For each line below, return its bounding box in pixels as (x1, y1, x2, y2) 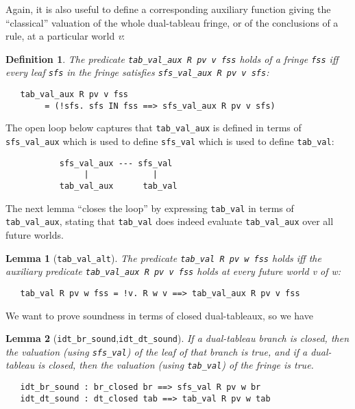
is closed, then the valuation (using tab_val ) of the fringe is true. (38, 358, 314, 372)
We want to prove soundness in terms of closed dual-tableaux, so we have (5, 308, 313, 322)
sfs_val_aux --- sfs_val (59, 158, 173, 168)
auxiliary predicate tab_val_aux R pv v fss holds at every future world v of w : (5, 264, 341, 278)
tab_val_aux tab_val (59, 181, 177, 192)
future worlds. (5, 228, 64, 241)
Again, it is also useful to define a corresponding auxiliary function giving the (5, 2, 331, 16)
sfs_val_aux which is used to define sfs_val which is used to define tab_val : (5, 134, 334, 148)
